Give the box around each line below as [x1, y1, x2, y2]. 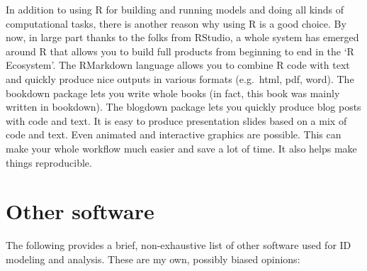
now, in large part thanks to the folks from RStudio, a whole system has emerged [6, 30, 359, 45]
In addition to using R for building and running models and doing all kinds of [6, 2, 344, 16]
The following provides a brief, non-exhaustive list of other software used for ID [6, 238, 351, 253]
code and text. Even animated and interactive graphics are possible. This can [6, 127, 341, 142]
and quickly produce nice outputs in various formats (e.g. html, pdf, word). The [6, 71, 354, 86]
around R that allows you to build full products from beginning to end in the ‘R [6, 43, 354, 58]
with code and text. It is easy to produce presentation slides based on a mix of [6, 113, 347, 128]
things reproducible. [6, 155, 92, 170]
